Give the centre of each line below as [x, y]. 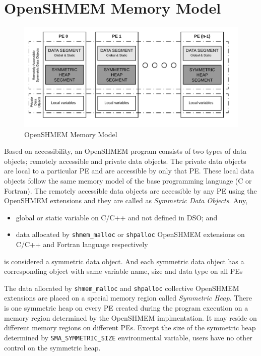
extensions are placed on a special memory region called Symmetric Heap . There [128, 298]
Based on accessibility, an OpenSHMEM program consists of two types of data [125, 151]
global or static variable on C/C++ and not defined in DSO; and [117, 217]
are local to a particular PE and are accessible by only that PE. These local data [129, 171]
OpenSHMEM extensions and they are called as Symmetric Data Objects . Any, [126, 200]
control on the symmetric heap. [52, 347]
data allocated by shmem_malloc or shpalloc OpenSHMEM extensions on [130, 234]
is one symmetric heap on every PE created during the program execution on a [126, 308]
